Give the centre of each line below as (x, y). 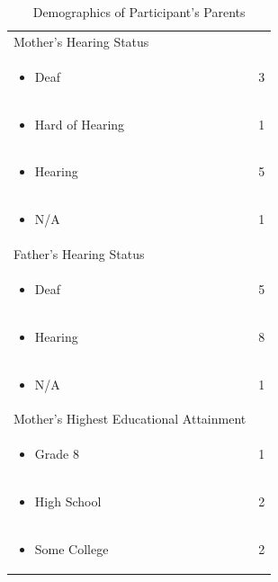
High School (68, 501)
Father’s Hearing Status (79, 254)
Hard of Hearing (80, 124)
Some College (72, 548)
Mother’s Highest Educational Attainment (130, 419)
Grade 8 (57, 454)
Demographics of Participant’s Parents (139, 12)
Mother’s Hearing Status (81, 41)
